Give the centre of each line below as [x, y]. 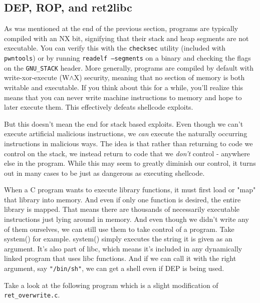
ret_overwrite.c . [32, 295]
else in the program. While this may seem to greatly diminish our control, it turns [130, 163]
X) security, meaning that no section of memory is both [159, 77]
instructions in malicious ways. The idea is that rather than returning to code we [128, 143]
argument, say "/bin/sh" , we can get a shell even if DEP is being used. [114, 268]
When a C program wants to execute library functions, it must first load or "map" [130, 190]
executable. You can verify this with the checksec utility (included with [115, 48]
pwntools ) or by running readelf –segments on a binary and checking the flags [127, 58]
